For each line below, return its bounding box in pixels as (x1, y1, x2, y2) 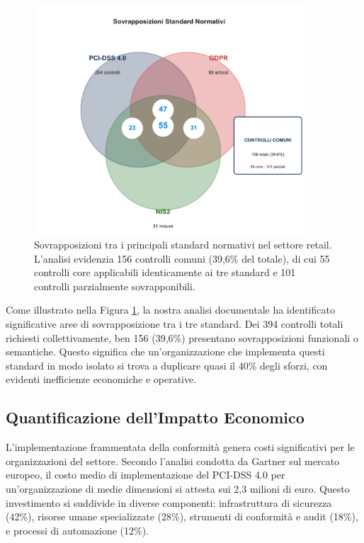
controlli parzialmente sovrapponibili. (34, 278, 195, 293)
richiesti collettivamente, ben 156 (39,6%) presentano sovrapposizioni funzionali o (6, 330, 358, 345)
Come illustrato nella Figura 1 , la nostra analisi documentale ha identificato (6, 302, 335, 317)
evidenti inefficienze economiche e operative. (6, 372, 197, 387)
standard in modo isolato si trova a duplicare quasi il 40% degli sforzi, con (6, 358, 328, 372)
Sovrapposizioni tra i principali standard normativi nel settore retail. (34, 237, 332, 252)
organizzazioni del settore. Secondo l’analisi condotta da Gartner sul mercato (6, 453, 340, 468)
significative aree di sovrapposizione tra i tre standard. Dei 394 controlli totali (6, 316, 343, 331)
